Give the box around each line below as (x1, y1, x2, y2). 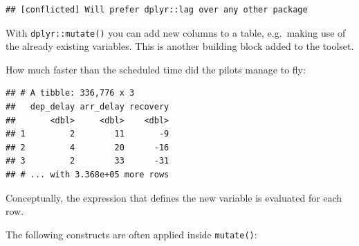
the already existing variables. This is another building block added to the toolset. (6, 39, 354, 53)
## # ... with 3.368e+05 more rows (6, 170, 169, 179)
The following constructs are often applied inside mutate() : (6, 227, 257, 241)
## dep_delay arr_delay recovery (6, 102, 169, 112)
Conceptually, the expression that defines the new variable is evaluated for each (6, 190, 342, 204)
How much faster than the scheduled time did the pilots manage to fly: (6, 62, 306, 76)
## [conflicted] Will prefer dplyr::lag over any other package (6, 5, 308, 15)
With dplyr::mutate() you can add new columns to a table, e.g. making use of (6, 25, 346, 39)
